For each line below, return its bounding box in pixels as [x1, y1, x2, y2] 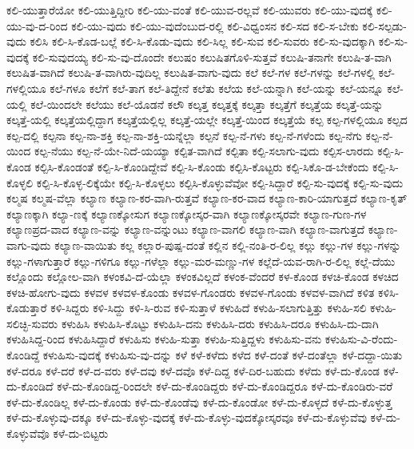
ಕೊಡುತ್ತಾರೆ [6, 299, 47, 316]
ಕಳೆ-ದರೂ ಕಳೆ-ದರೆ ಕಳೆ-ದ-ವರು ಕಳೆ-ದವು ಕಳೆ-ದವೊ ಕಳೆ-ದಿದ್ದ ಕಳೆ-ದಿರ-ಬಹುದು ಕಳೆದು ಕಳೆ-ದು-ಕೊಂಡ [6, 362, 380, 379]
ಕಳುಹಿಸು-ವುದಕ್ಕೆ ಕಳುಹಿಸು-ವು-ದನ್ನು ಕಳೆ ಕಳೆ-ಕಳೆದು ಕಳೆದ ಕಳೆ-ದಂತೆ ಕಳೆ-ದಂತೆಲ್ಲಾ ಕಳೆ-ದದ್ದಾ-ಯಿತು [42, 347, 403, 363]
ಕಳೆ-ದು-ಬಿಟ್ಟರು [53, 425, 109, 442]
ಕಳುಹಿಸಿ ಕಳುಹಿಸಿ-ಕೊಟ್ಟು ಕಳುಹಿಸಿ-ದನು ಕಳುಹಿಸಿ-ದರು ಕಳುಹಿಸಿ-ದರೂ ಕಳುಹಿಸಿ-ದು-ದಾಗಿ [61, 315, 379, 331]
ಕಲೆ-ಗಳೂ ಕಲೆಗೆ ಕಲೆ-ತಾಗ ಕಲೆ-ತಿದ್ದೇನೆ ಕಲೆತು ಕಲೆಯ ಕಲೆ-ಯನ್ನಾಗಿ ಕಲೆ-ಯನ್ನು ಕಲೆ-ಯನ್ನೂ [50, 79, 384, 96]
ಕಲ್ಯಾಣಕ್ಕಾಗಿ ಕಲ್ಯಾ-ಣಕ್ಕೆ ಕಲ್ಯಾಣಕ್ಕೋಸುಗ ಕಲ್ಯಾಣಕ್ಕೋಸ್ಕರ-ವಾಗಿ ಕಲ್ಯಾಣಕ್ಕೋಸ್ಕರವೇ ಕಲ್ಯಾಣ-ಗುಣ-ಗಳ [6, 205, 367, 222]
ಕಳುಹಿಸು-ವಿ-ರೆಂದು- [324, 331, 398, 347]
